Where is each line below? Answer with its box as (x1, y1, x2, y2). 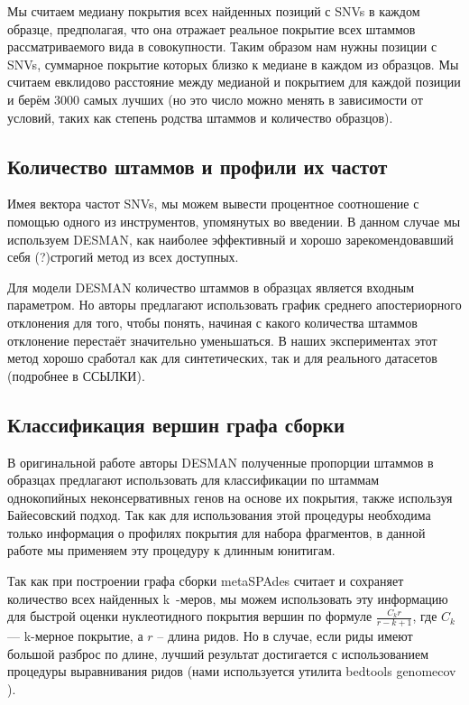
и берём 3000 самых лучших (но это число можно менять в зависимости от (7, 89, 423, 108)
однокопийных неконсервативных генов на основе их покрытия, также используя (7, 487, 453, 506)
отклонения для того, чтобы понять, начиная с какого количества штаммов (7, 312, 418, 331)
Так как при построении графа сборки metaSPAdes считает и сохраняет (7, 571, 404, 590)
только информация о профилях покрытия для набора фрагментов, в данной (7, 523, 426, 542)
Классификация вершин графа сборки (7, 410, 345, 438)
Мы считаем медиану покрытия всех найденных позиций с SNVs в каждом (7, 2, 420, 20)
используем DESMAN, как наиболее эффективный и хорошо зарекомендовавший (7, 229, 454, 248)
